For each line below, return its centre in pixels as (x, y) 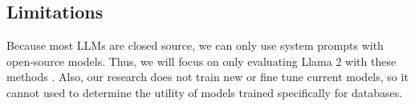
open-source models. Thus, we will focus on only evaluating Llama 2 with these (201, 61)
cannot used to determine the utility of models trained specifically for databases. (205, 92)
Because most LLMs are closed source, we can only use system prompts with (195, 45)
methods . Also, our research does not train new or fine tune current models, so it (207, 77)
